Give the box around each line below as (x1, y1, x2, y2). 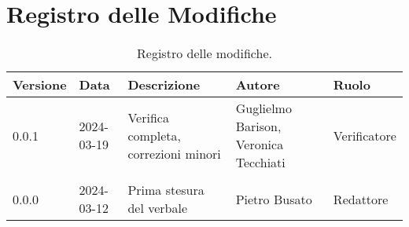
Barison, (235, 117, 282, 136)
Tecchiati (235, 153, 286, 172)
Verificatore (333, 126, 396, 145)
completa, (127, 126, 181, 145)
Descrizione (127, 75, 201, 94)
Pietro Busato (235, 189, 312, 208)
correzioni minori (127, 144, 221, 163)
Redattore (333, 189, 389, 208)
